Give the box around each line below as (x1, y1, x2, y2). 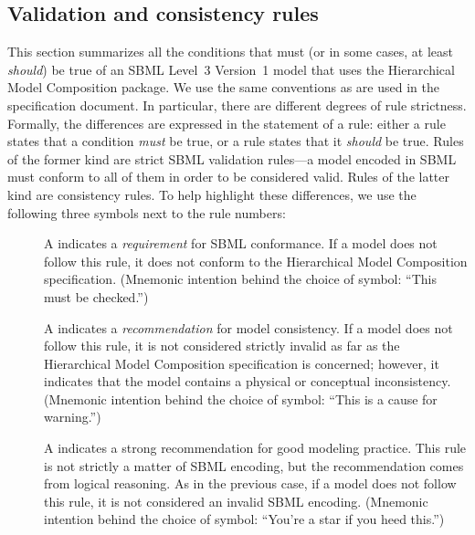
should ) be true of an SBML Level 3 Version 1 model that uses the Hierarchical (7, 59, 455, 79)
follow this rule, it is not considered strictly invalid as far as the (44, 336, 400, 355)
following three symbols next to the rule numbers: (7, 203, 286, 222)
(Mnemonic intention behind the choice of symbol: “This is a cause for (44, 389, 438, 408)
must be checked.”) (44, 287, 149, 306)
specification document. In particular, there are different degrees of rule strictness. (7, 95, 467, 114)
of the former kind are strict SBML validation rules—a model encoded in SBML (7, 149, 457, 168)
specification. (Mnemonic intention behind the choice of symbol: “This (44, 269, 437, 288)
